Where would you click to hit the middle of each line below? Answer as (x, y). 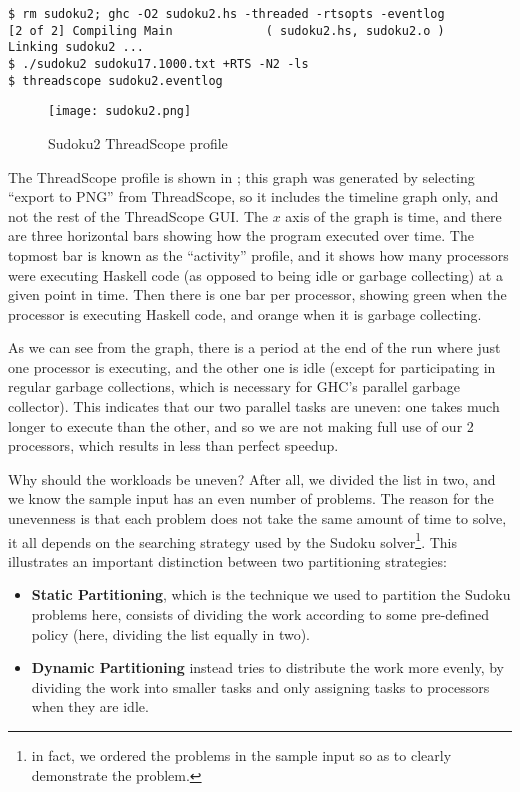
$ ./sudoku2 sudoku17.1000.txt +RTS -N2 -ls (158, 63)
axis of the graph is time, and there (393, 215)
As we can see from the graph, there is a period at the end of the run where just (254, 347)
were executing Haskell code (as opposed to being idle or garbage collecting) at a (255, 274)
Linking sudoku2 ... (76, 47)
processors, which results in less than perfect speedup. (173, 445)
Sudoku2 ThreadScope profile (138, 142)
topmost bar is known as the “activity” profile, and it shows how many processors (258, 254)
